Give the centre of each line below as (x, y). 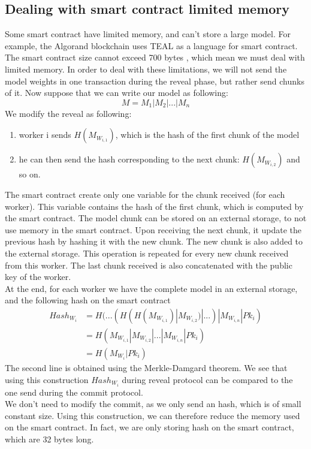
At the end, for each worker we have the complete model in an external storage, (151, 288)
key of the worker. (38, 277)
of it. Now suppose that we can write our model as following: (117, 93)
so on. (30, 174)
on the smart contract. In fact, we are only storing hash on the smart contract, (150, 427)
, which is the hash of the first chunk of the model (207, 135)
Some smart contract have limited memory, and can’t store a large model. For (148, 34)
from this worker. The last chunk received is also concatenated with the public (149, 265)
